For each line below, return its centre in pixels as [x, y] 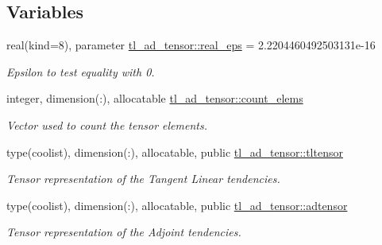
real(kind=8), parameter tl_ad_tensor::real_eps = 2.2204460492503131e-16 [191, 45]
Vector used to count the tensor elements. [107, 124]
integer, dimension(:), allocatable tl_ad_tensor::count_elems [155, 98]
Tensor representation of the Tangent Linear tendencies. [143, 179]
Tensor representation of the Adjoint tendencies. [124, 232]
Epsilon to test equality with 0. [81, 71]
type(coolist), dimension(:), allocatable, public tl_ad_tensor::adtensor [177, 205]
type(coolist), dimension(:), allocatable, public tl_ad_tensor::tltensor [175, 152]
